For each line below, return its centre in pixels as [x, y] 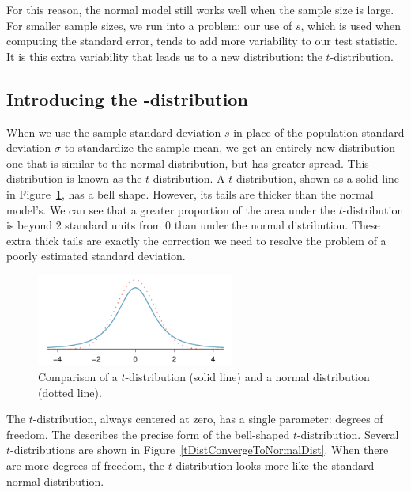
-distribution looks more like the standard [273, 466]
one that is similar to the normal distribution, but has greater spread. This [188, 163]
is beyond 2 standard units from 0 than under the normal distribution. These [193, 225]
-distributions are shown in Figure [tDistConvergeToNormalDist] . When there [200, 450]
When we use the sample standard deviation [114, 132]
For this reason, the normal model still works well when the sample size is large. [200, 9]
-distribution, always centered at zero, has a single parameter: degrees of [208, 419]
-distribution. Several [348, 434]
